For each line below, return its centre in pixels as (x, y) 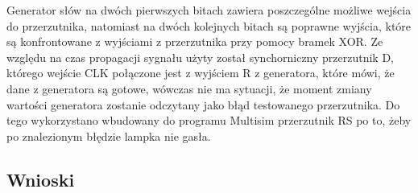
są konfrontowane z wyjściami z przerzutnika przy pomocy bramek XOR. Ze (195, 41)
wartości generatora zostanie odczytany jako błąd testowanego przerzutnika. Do (203, 104)
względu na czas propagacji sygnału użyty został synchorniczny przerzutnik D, (201, 57)
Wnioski (41, 179)
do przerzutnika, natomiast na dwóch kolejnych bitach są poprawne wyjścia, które (209, 25)
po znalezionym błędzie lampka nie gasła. (109, 136)
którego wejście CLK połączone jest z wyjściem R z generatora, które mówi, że (201, 73)
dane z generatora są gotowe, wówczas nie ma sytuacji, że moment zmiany (189, 88)
